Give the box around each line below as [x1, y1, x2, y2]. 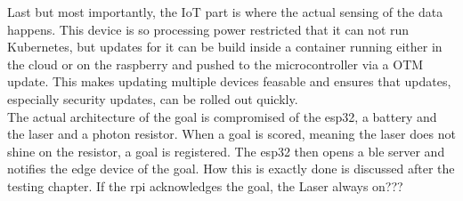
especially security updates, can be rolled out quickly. [7, 89, 298, 108]
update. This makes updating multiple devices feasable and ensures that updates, [7, 72, 451, 91]
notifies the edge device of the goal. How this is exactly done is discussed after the [7, 159, 455, 178]
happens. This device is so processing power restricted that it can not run [7, 20, 410, 38]
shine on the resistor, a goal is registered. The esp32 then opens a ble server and [7, 141, 445, 160]
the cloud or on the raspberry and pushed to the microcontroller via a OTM [7, 54, 424, 73]
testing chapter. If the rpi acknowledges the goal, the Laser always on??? [7, 176, 403, 195]
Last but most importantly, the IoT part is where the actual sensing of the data [7, 3, 443, 20]
